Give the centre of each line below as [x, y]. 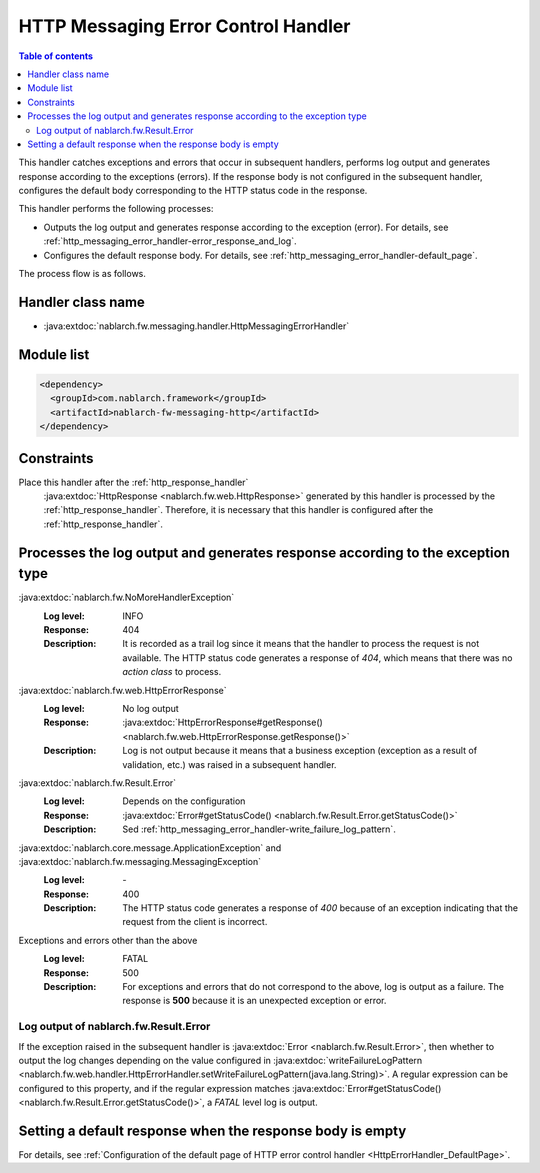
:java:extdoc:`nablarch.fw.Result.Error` [97, 782]
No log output [150, 708]
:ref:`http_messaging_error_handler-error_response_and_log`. [170, 241]
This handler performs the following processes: [116, 209]
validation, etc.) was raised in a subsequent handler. [229, 764]
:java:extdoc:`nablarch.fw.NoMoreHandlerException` [126, 597]
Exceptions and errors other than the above [108, 940]
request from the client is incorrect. [195, 922]
